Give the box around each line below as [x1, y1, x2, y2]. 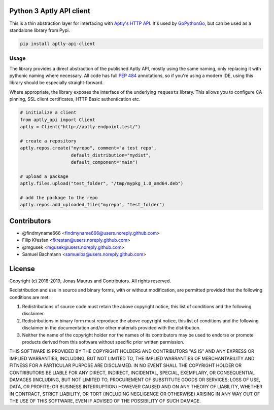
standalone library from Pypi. [9, 27, 71, 33]
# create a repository [20, 138, 77, 144]
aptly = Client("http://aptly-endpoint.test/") [20, 124, 141, 129]
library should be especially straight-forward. [9, 80, 104, 86]
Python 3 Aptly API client [9, 7, 91, 15]
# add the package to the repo [20, 195, 98, 200]
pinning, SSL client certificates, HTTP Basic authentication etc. [9, 96, 141, 102]
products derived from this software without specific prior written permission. [22, 339, 185, 345]
